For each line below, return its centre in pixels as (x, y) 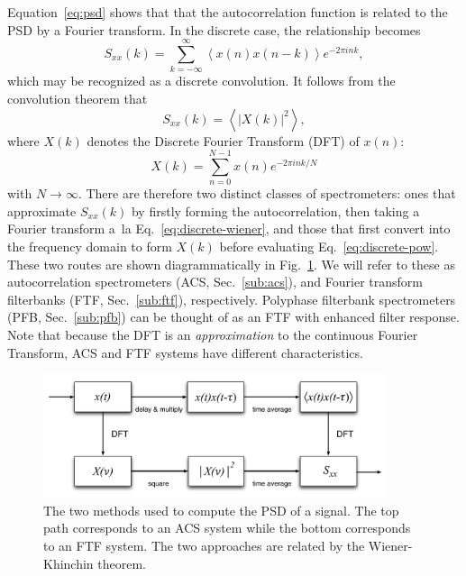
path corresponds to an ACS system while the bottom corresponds (227, 528)
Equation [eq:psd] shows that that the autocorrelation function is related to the (228, 12)
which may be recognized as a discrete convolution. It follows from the (201, 81)
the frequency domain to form (90, 246)
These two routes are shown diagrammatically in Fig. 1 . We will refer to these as (231, 264)
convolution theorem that (78, 98)
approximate (42, 210)
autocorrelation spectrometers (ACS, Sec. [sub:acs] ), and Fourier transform (215, 282)
